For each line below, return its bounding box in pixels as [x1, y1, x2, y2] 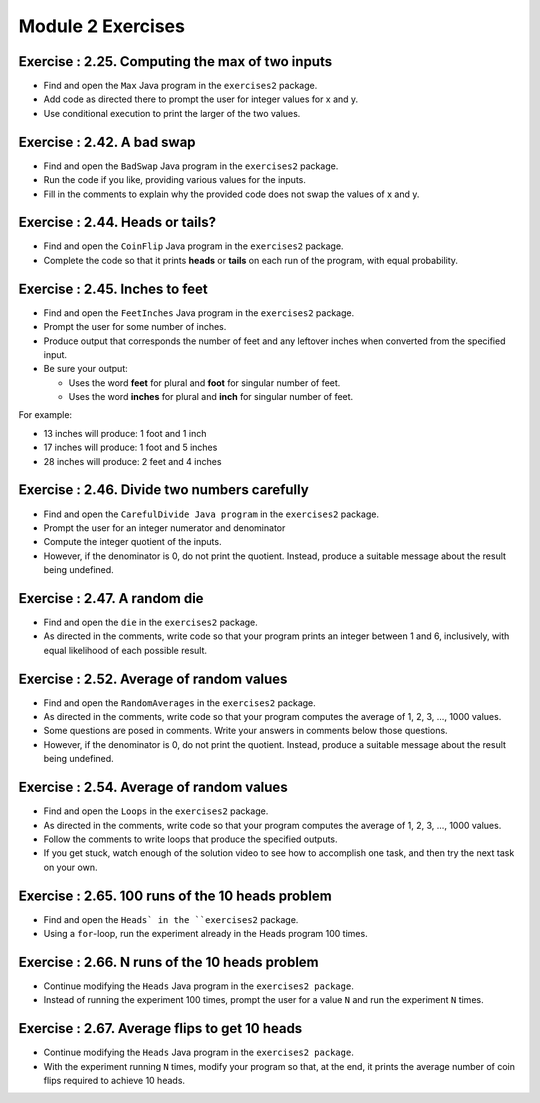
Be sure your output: [43, 363, 129, 375]
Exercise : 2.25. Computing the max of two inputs [18, 53, 333, 70]
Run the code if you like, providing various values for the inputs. [43, 174, 307, 186]
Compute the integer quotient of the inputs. [43, 536, 222, 548]
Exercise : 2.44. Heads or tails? [18, 214, 217, 231]
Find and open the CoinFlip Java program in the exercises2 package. [43, 240, 344, 252]
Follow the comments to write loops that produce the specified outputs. [43, 833, 339, 845]
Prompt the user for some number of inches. [43, 321, 227, 333]
